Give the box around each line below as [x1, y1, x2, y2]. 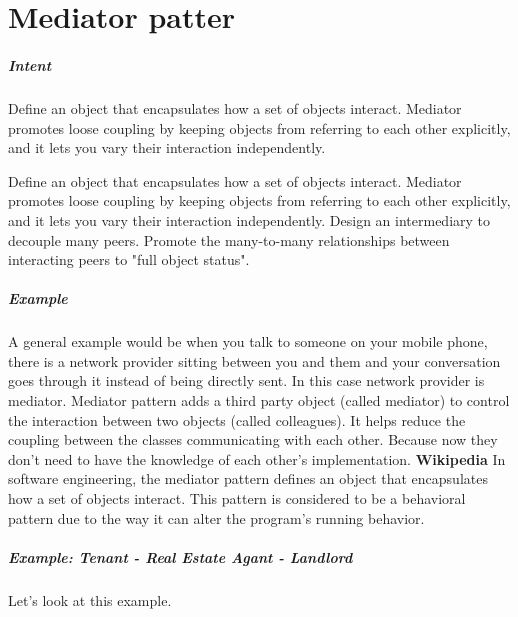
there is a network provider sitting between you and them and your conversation [8, 350, 501, 371]
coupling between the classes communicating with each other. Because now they [8, 429, 498, 450]
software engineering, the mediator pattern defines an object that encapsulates [8, 468, 488, 489]
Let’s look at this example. [8, 589, 172, 610]
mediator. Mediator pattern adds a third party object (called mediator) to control [8, 390, 510, 411]
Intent [8, 54, 52, 75]
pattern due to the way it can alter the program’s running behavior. [8, 507, 425, 528]
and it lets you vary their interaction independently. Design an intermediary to [8, 209, 491, 230]
